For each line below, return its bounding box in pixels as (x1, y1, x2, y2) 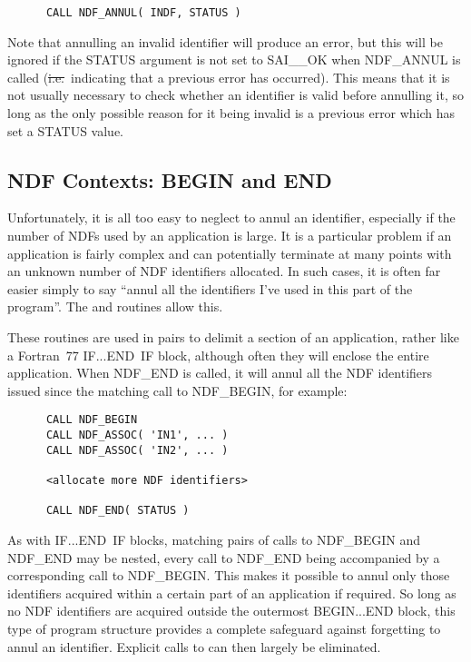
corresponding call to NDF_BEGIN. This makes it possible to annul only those (7, 566, 450, 585)
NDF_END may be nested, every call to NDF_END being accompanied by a (7, 548, 440, 567)
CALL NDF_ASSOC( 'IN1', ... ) (45, 429, 229, 442)
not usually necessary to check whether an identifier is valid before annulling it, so (7, 85, 464, 104)
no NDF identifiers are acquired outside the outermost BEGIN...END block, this (7, 601, 456, 620)
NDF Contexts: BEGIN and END (7, 165, 332, 193)
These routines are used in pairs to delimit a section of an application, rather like (7, 327, 459, 346)
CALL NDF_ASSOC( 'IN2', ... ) (45, 443, 229, 457)
